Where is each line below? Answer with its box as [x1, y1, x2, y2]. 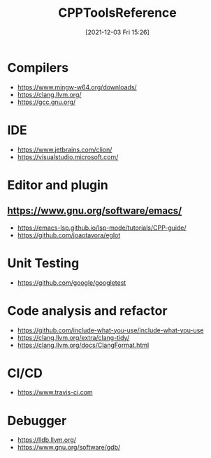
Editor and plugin [7, 177, 108, 193]
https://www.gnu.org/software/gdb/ [17, 443, 121, 452]
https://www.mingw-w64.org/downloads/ [17, 82, 138, 91]
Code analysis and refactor [7, 302, 168, 318]
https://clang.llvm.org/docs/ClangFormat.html [17, 341, 150, 349]
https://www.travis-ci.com [17, 388, 93, 397]
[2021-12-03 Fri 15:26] [85, 28, 150, 36]
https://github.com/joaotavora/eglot [17, 230, 121, 239]
